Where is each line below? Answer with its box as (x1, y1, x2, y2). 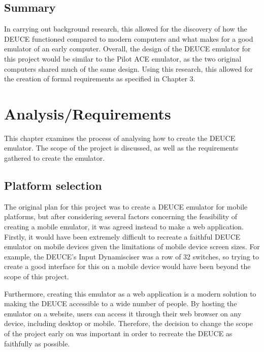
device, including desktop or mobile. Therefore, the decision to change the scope (4, 318, 253, 329)
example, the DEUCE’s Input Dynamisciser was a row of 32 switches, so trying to (4, 251, 259, 261)
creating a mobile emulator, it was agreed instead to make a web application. (4, 221, 244, 232)
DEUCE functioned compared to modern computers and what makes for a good (4, 33, 253, 44)
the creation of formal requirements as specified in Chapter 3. (4, 73, 195, 84)
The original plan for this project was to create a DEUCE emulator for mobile (4, 201, 248, 212)
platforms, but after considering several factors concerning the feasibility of (4, 211, 238, 222)
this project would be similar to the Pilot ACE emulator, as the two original (4, 53, 242, 64)
